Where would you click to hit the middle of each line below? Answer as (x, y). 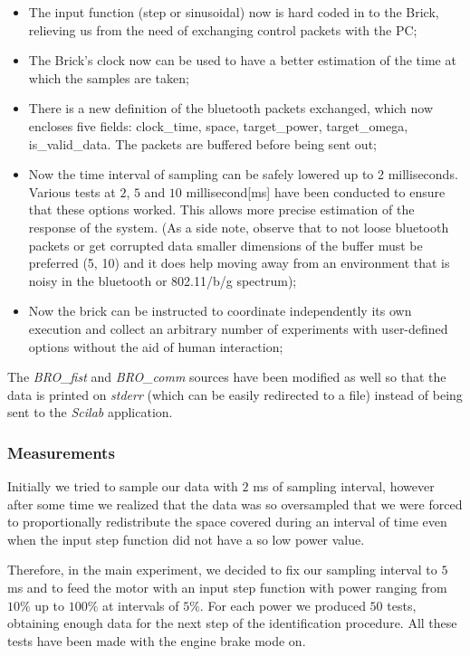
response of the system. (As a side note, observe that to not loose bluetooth (239, 227)
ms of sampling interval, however (344, 486)
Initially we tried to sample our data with (123, 486)
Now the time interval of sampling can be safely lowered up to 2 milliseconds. (243, 174)
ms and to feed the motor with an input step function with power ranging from (227, 588)
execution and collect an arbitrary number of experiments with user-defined (238, 328)
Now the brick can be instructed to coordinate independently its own (220, 311)
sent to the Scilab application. (90, 412)
